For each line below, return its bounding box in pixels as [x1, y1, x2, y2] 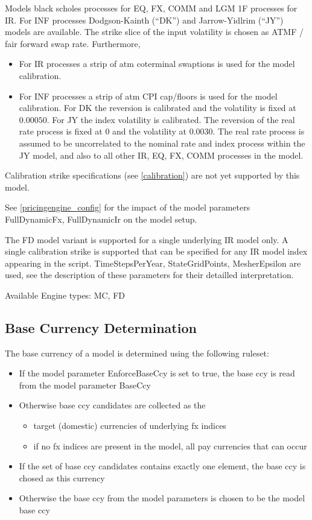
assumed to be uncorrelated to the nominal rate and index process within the [19, 136, 305, 149]
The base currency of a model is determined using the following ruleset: [5, 346, 269, 359]
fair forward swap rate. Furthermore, [5, 37, 141, 49]
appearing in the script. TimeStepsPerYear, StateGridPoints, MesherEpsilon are [5, 256, 301, 269]
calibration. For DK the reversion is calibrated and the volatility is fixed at [19, 101, 296, 114]
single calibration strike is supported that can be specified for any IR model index [5, 245, 308, 258]
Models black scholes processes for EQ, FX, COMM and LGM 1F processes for [5, 2, 298, 14]
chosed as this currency [19, 471, 105, 484]
